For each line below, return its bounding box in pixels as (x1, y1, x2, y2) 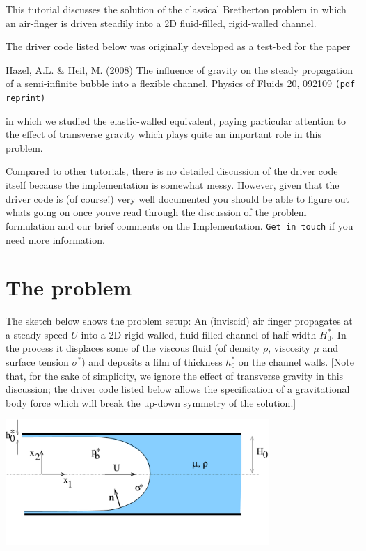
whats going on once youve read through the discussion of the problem (6, 205, 307, 219)
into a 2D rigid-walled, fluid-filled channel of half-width (81, 327, 317, 341)
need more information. (6, 232, 105, 247)
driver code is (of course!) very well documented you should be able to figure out (6, 191, 349, 205)
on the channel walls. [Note (238, 355, 354, 368)
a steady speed (6, 327, 68, 341)
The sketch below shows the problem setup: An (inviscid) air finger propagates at (6, 313, 353, 328)
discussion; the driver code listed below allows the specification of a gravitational (6, 382, 350, 396)
